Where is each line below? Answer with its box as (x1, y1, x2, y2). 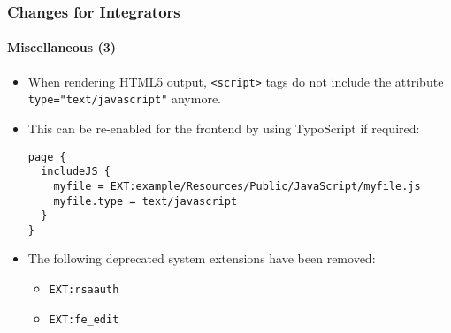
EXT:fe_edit (49, 313, 119, 326)
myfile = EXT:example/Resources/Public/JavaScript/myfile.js (53, 179, 421, 193)
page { (27, 150, 66, 163)
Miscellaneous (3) (7, 38, 117, 57)
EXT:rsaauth (49, 284, 119, 297)
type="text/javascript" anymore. (27, 89, 222, 108)
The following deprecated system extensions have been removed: (27, 249, 376, 268)
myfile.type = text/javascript (53, 194, 238, 208)
